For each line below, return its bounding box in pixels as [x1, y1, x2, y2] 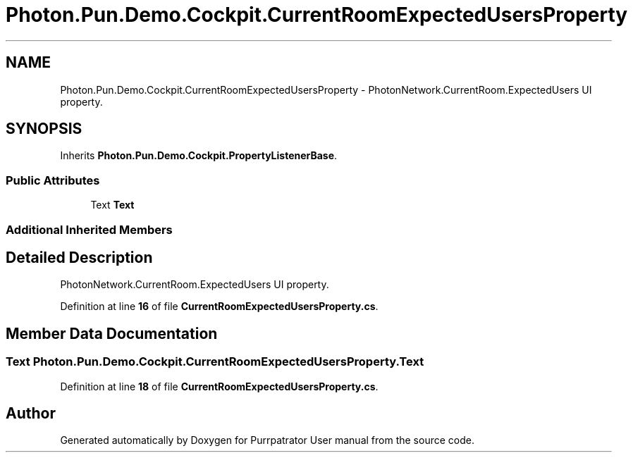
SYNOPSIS [6, 120, 82, 138]
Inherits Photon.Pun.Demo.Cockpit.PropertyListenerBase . [60, 149, 338, 162]
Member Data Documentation [6, 324, 218, 342]
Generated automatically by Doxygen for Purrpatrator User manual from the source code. [60, 434, 474, 447]
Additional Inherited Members [6, 222, 173, 237]
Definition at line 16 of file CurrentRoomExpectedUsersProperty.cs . [60, 300, 379, 313]
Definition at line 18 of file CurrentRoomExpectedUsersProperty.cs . [60, 380, 379, 392]
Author [6, 404, 56, 423]
